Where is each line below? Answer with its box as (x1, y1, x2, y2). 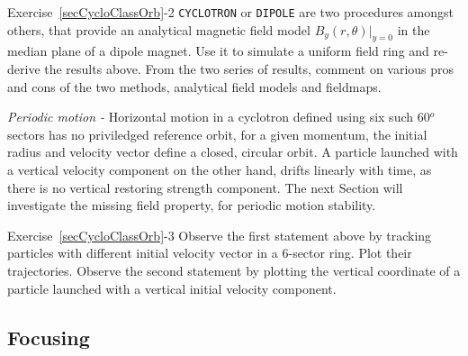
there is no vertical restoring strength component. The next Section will (7, 178, 403, 196)
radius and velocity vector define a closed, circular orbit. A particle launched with (7, 142, 458, 161)
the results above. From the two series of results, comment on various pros (44, 59, 454, 78)
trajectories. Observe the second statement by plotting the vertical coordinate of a (7, 260, 461, 279)
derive (7, 59, 40, 78)
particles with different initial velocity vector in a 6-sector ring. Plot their (7, 243, 412, 262)
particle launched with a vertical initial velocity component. (7, 278, 337, 297)
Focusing (7, 323, 90, 351)
